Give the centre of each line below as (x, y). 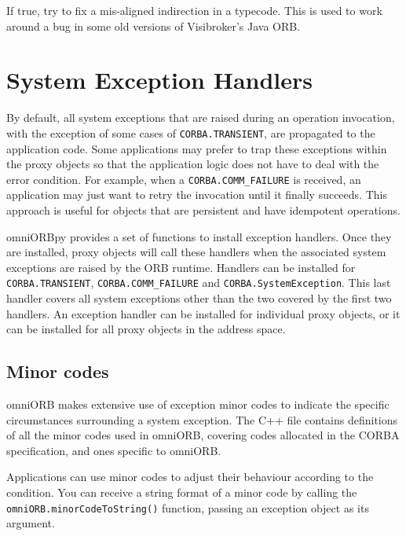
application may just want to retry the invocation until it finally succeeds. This (197, 195)
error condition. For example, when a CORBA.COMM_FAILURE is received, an (184, 179)
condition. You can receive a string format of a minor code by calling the (182, 492)
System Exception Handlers (160, 80)
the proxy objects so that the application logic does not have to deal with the (193, 164)
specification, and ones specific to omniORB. (114, 450)
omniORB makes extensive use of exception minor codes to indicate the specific (198, 404)
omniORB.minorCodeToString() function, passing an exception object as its (188, 507)
